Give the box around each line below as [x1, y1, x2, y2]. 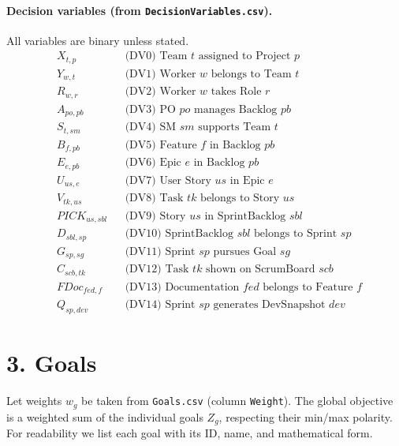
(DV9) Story [125, 210, 186, 222]
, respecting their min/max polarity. [218, 408, 393, 425]
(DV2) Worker [125, 86, 196, 98]
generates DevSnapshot [213, 299, 326, 311]
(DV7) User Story [125, 174, 211, 186]
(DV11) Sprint [125, 245, 196, 257]
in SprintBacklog [204, 210, 286, 222]
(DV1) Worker [125, 68, 196, 80]
